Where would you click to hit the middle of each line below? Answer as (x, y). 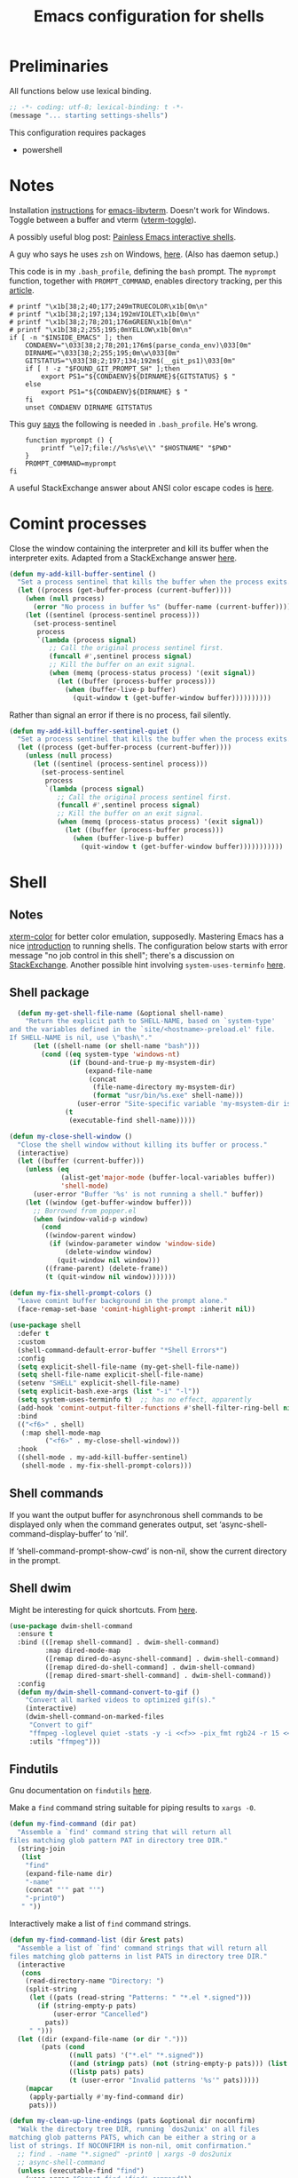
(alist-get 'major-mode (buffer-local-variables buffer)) (168, 1178)
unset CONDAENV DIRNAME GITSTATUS (89, 407)
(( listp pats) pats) (106, 2072)
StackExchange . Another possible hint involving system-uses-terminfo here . (148, 965)
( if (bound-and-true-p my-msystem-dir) (142, 1062)
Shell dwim (40, 1589)
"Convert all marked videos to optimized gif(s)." (121, 1700)
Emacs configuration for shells (149, 16)
